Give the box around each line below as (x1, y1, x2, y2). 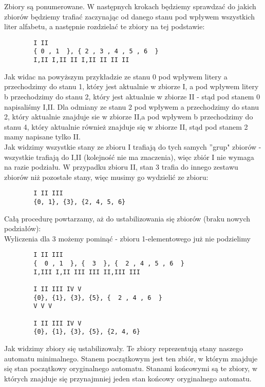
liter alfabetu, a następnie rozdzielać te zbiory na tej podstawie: (4, 21, 205, 32)
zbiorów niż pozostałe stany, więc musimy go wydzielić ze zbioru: (4, 171, 209, 182)
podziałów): (4, 223, 41, 234)
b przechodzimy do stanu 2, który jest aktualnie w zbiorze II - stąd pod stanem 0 (4, 91, 260, 101)
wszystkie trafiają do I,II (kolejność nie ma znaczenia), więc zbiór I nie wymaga (4, 151, 254, 162)
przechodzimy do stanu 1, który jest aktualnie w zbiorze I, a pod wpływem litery (4, 81, 259, 92)
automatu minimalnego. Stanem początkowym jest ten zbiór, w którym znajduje (4, 353, 258, 363)
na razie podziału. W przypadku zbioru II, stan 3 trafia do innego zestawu (4, 161, 238, 172)
